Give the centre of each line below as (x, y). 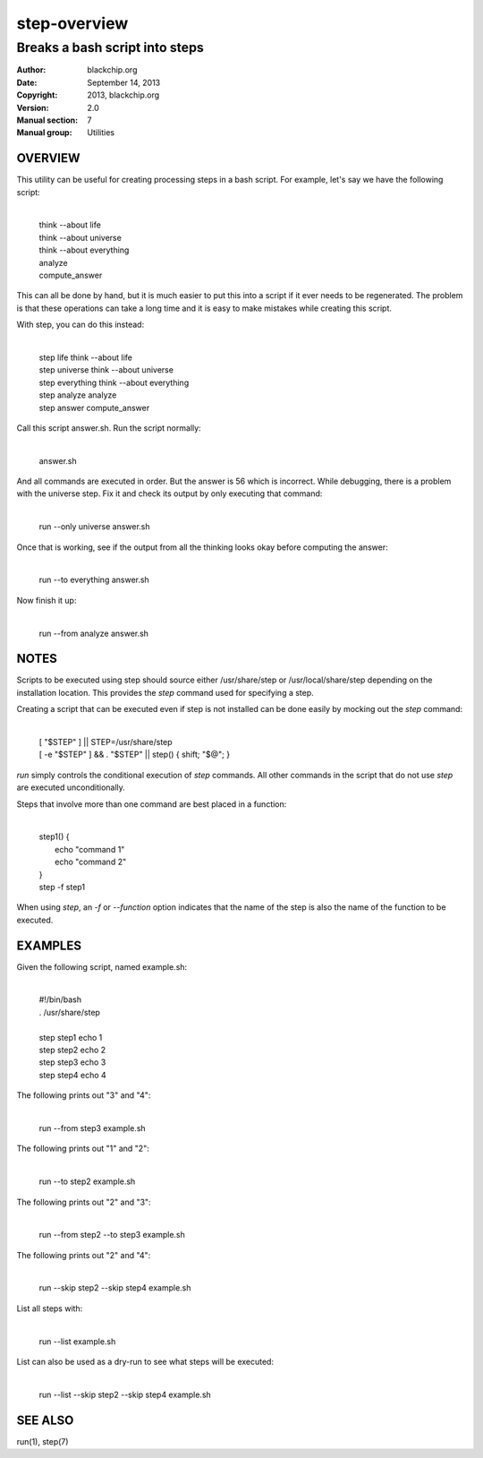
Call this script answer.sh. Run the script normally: (109, 428)
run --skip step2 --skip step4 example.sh (115, 1288)
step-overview (72, 23)
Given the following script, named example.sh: (102, 966)
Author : (31, 70)
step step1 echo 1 (71, 1037)
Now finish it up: (47, 600)
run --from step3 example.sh (93, 1128)
